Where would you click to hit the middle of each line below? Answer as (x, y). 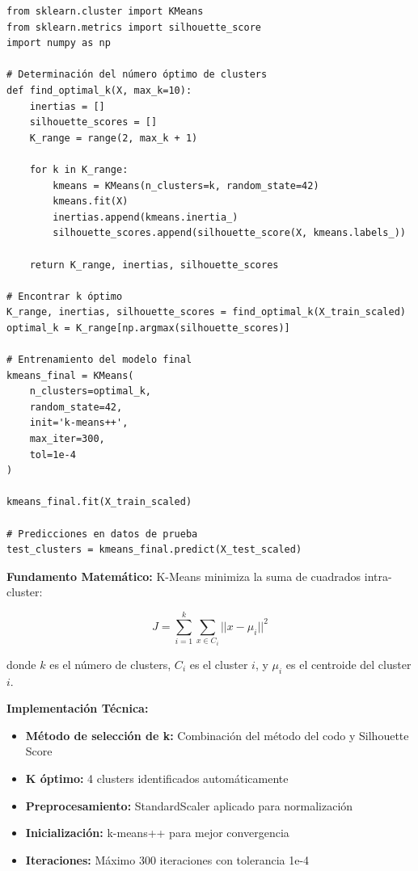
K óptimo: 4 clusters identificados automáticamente (157, 778)
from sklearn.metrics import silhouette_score (134, 27)
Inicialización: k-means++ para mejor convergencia (157, 833)
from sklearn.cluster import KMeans (105, 11)
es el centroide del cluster (348, 664)
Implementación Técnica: (78, 708)
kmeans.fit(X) (91, 202)
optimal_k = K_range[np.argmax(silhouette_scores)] (148, 328)
